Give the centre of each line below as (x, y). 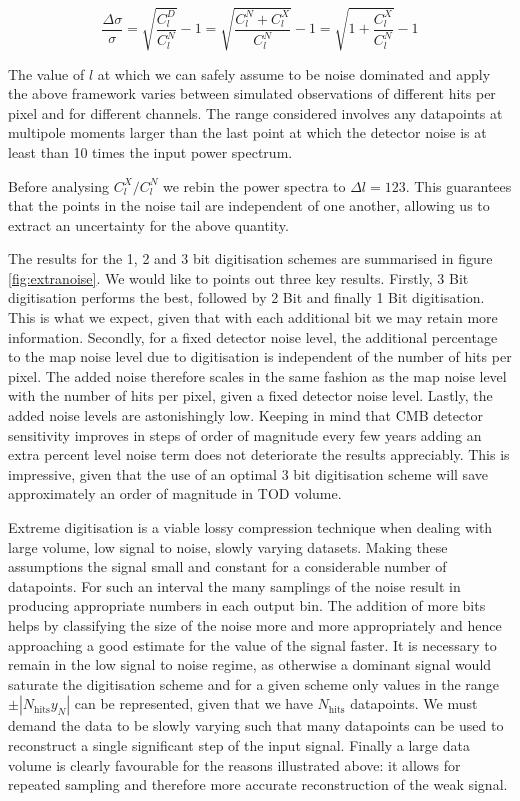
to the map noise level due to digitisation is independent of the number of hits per (260, 356)
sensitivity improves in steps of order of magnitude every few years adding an (245, 434)
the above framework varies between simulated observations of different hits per (252, 93)
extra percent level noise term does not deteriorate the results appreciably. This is (259, 454)
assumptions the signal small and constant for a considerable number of (227, 566)
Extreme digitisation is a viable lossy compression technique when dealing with (250, 527)
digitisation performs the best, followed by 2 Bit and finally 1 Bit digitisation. (246, 297)
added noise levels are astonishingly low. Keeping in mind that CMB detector (246, 415)
